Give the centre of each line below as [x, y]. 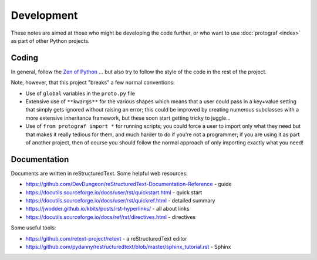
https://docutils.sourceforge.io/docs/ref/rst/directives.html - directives [111, 217]
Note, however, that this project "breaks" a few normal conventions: [93, 83]
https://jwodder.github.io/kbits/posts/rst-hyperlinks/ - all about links [107, 209]
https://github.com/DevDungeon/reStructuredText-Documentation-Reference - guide [129, 184]
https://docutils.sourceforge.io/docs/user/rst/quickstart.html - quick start [114, 192]
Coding [24, 58]
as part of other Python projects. [50, 40]
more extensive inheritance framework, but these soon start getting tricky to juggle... [128, 118]
